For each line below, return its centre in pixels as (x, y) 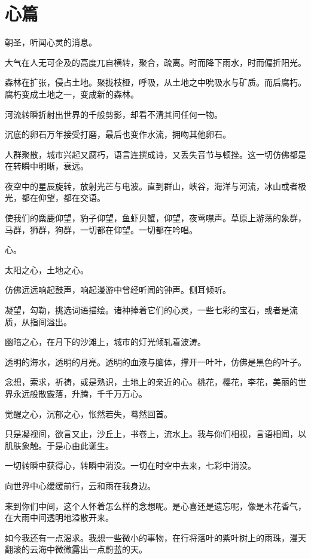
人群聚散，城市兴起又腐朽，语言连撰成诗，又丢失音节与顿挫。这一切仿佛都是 (155, 154)
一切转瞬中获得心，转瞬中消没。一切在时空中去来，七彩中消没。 (130, 465)
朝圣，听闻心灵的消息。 (51, 42)
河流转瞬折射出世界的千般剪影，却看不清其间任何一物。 (114, 114)
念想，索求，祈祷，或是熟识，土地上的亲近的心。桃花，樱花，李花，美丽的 (151, 382)
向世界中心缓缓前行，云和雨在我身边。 (80, 485)
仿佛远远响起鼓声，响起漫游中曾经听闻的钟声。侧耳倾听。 (118, 290)
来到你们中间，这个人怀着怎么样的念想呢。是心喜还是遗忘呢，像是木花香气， (155, 505)
